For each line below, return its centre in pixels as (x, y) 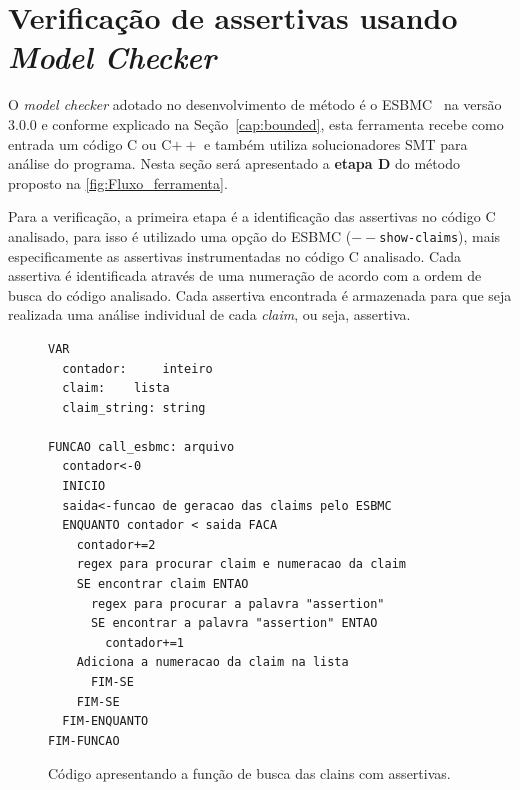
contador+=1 (145, 642)
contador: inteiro (137, 368)
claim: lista (116, 388)
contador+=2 (116, 544)
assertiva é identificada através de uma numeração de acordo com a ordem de (245, 275)
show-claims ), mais (440, 235)
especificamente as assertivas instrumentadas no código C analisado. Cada (234, 255)
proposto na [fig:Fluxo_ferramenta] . (118, 182)
